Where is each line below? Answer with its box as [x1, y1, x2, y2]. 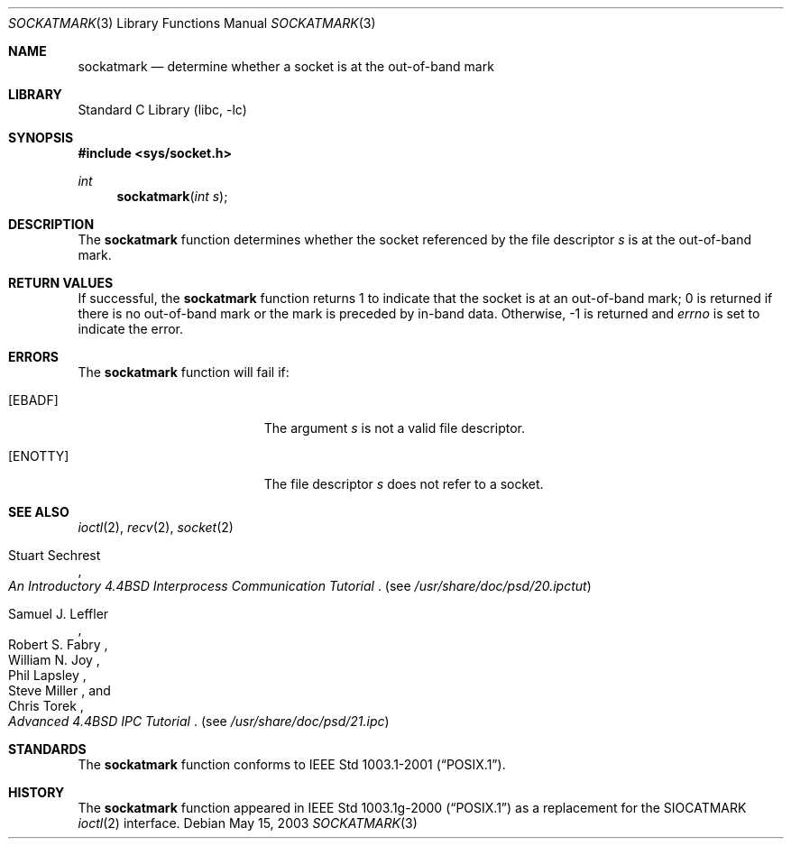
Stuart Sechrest [8, 547, 101, 563]
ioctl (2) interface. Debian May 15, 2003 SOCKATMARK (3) [78, 815, 418, 831]
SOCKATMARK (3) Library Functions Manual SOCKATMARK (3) [8, 15, 376, 31]
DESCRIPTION [8, 216, 95, 232]
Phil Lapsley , [8, 667, 87, 683]
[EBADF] [8, 392, 59, 408]
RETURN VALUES [8, 275, 114, 290]
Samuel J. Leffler [8, 606, 109, 621]
